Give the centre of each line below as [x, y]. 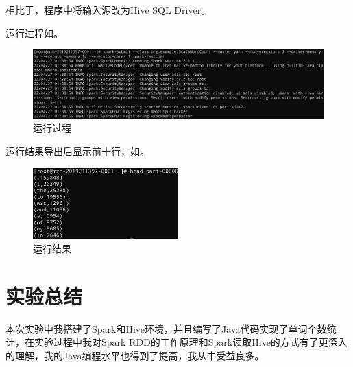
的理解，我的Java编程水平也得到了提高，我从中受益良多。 [135, 355]
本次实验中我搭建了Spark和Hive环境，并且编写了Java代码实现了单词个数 [166, 328]
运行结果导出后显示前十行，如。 [77, 151]
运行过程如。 [34, 33]
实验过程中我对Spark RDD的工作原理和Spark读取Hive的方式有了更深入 [191, 342]
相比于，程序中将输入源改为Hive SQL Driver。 [108, 10]
